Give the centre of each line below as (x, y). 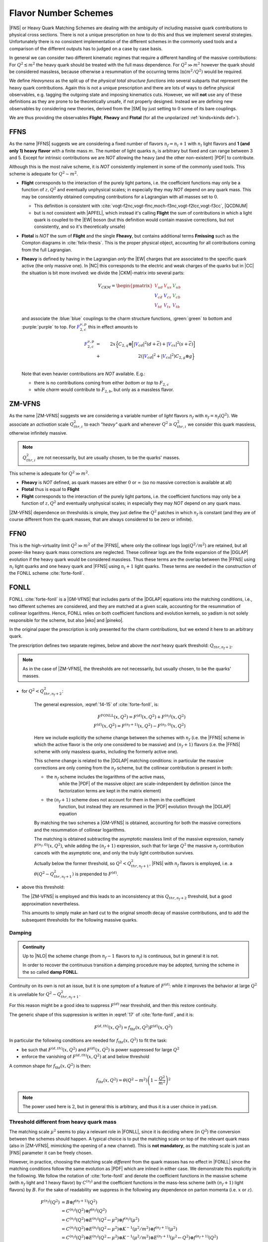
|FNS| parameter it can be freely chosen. (51, 1153)
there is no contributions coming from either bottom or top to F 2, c (101, 383)
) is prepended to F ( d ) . (95, 873)
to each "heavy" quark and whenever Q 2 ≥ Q (131, 424)
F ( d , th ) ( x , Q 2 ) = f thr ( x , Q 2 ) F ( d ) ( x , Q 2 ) (134, 1028)
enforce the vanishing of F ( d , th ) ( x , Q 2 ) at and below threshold (86, 1056)
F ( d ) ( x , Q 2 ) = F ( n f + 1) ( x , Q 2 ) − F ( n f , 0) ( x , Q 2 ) (140, 725)
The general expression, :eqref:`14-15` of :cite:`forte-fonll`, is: (96, 704)
